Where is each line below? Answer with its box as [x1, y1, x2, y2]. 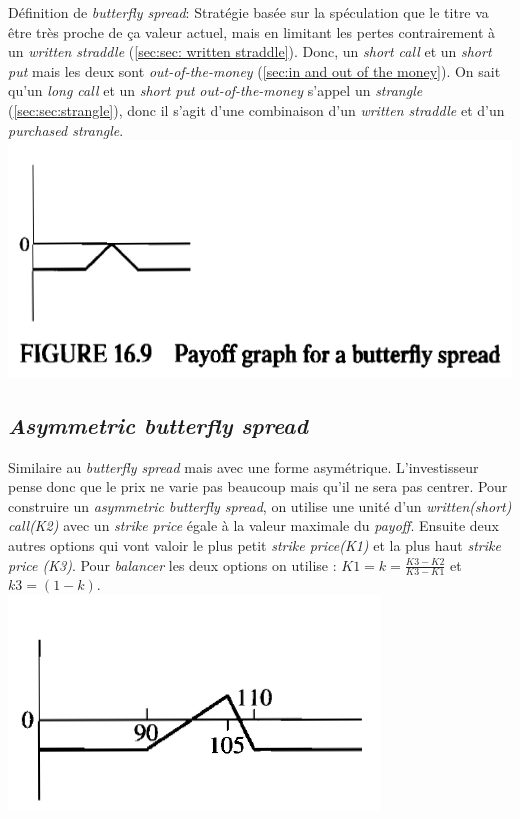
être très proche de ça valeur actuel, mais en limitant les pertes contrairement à [8, 21, 496, 42]
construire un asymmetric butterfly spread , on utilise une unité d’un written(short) [8, 495, 512, 516]
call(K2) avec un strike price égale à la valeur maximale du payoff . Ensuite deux [8, 515, 499, 536]
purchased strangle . [8, 119, 124, 140]
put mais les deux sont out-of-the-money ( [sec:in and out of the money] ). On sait [8, 60, 501, 81]
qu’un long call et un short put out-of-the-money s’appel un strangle [8, 80, 423, 101]
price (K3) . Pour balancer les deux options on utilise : [8, 554, 337, 575]
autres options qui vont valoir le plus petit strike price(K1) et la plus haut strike [8, 534, 501, 555]
